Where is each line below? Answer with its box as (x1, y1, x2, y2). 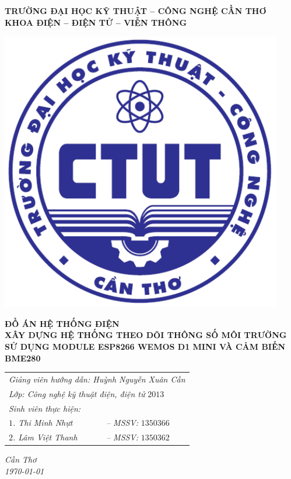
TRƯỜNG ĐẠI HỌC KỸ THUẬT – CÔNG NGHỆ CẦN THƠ (5, 5, 267, 16)
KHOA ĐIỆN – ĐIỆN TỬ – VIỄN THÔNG (5, 16, 187, 28)
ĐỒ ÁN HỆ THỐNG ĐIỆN (5, 317, 120, 329)
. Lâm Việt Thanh (13, 431, 78, 443)
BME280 (5, 352, 41, 364)
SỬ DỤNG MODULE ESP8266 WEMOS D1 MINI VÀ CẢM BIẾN (5, 340, 286, 352)
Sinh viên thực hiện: (9, 402, 81, 414)
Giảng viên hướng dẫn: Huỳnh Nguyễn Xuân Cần (9, 373, 185, 385)
